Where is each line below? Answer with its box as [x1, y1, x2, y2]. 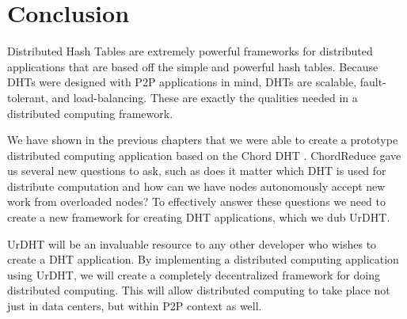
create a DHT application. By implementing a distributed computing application [7, 251, 399, 268]
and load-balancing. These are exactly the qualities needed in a [51, 89, 358, 105]
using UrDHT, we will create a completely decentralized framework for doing [7, 266, 381, 283]
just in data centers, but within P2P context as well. [7, 298, 262, 314]
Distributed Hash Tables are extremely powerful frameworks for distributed [7, 43, 373, 59]
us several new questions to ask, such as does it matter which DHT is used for [7, 162, 386, 179]
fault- [359, 74, 386, 90]
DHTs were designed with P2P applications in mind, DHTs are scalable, [7, 74, 357, 90]
